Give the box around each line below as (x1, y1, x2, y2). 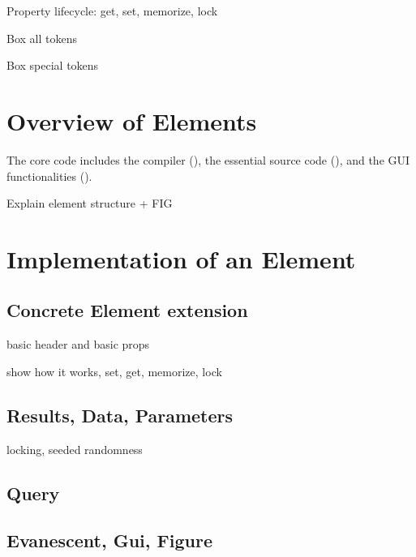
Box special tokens (6, 57, 99, 74)
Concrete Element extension (6, 298, 248, 323)
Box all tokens (6, 29, 77, 46)
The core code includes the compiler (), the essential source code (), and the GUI (6, 151, 410, 168)
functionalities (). (6, 167, 92, 184)
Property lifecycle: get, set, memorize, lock (6, 2, 218, 19)
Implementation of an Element (6, 242, 356, 275)
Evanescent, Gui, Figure (6, 528, 212, 553)
